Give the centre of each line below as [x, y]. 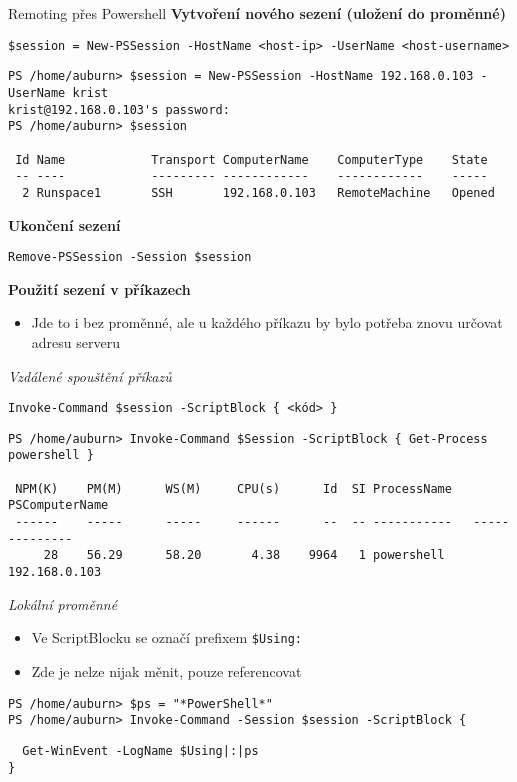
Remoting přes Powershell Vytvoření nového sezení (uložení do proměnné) [257, 13]
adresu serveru [75, 341]
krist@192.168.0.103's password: [119, 109]
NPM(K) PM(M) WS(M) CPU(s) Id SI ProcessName [233, 488]
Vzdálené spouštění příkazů [90, 375]
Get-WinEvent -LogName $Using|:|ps [140, 750]
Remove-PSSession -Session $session [130, 257]
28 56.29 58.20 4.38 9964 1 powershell [244, 555]
